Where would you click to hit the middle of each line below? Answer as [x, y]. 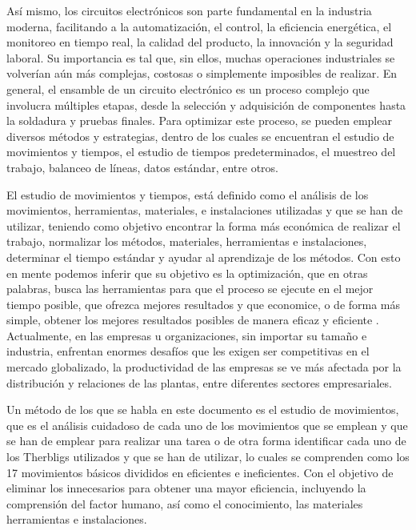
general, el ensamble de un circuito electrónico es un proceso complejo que [188, 88]
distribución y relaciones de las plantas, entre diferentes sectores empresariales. [199, 382]
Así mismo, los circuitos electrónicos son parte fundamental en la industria [189, 10]
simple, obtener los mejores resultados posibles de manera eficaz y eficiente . [193, 320]
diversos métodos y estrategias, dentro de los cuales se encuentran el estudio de [200, 136]
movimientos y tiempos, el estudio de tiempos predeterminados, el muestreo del [201, 152]
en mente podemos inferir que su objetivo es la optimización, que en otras [187, 273]
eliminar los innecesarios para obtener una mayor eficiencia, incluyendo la [186, 488]
